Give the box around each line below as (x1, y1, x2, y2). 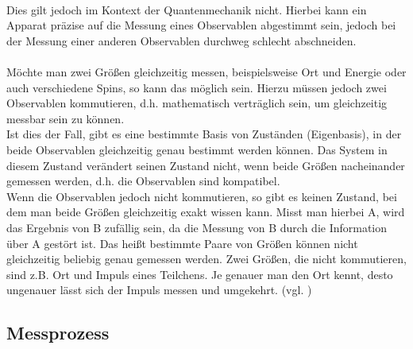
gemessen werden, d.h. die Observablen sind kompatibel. (6, 173, 280, 189)
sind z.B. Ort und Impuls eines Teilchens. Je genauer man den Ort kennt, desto (6, 266, 393, 282)
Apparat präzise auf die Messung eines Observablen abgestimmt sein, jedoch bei (6, 17, 396, 33)
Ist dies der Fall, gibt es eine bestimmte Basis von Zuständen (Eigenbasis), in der (6, 126, 402, 142)
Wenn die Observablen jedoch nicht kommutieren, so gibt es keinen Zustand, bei (6, 188, 397, 204)
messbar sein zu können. (6, 110, 125, 126)
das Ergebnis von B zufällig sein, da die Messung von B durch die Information (6, 219, 388, 235)
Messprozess (6, 320, 110, 345)
